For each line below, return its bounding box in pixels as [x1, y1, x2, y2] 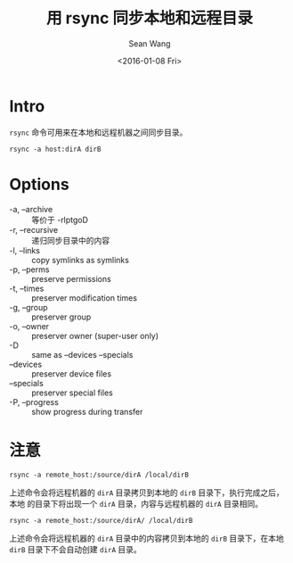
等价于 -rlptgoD [31, 214, 89, 225]
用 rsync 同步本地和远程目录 [45, 8, 254, 29]
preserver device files [31, 368, 112, 379]
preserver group [31, 311, 92, 322]
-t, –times [9, 283, 45, 294]
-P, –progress [9, 396, 60, 407]
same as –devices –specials [31, 349, 134, 360]
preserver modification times [31, 292, 138, 303]
